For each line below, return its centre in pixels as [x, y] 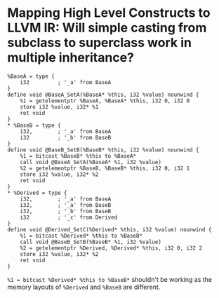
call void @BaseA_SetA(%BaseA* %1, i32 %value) [91, 162]
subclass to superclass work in [99, 43]
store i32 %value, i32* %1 [59, 107]
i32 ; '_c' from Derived [69, 217]
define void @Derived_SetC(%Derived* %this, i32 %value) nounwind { [109, 229]
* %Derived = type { [38, 193]
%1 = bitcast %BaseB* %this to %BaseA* [78, 156]
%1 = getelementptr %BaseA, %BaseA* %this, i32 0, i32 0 [105, 101]
